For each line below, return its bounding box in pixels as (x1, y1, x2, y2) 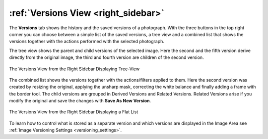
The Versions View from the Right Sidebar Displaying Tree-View (9, 66, 140, 72)
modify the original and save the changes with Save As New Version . (9, 98, 151, 104)
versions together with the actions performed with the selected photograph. (9, 39, 165, 45)
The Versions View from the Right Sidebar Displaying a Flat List (9, 109, 138, 115)
